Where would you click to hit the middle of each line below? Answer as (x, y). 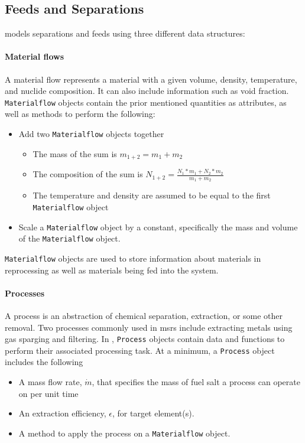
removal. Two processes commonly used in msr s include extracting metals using (149, 327)
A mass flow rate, (50, 382)
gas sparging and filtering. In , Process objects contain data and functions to (145, 339)
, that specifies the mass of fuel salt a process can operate (196, 382)
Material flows (35, 56)
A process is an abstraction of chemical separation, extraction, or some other (144, 315)
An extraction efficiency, (62, 413)
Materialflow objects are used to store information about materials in (133, 258)
